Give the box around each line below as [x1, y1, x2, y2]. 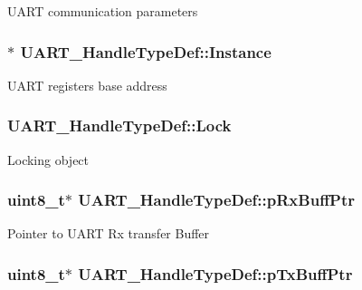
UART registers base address [7, 75, 167, 94]
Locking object [7, 150, 90, 169]
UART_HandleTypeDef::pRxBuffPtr [78, 188, 356, 211]
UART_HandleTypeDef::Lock [7, 114, 232, 137]
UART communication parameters [7, 2, 198, 20]
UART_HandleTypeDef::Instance [20, 40, 271, 63]
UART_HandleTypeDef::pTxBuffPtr [78, 262, 353, 285]
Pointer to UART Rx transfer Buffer [7, 224, 210, 243]
